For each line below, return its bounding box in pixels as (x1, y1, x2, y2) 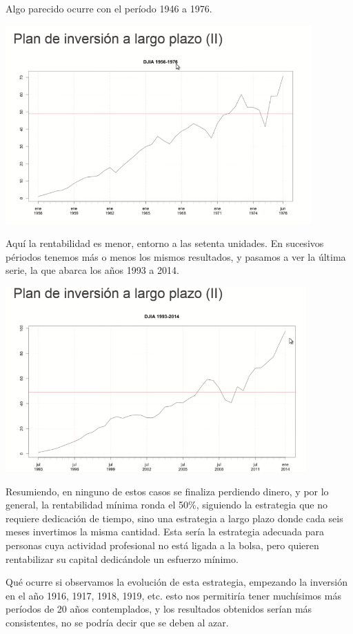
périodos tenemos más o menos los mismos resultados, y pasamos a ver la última (6, 249, 346, 264)
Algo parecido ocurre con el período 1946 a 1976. (6, 1, 212, 15)
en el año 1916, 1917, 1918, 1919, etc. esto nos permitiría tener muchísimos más (6, 588, 341, 602)
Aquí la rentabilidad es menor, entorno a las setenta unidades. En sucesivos (6, 236, 324, 250)
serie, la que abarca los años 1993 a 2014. (6, 263, 179, 277)
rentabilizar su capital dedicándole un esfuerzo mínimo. (6, 551, 239, 566)
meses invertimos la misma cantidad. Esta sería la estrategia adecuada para (6, 524, 325, 539)
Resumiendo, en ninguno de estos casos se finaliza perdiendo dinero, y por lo (6, 484, 329, 498)
